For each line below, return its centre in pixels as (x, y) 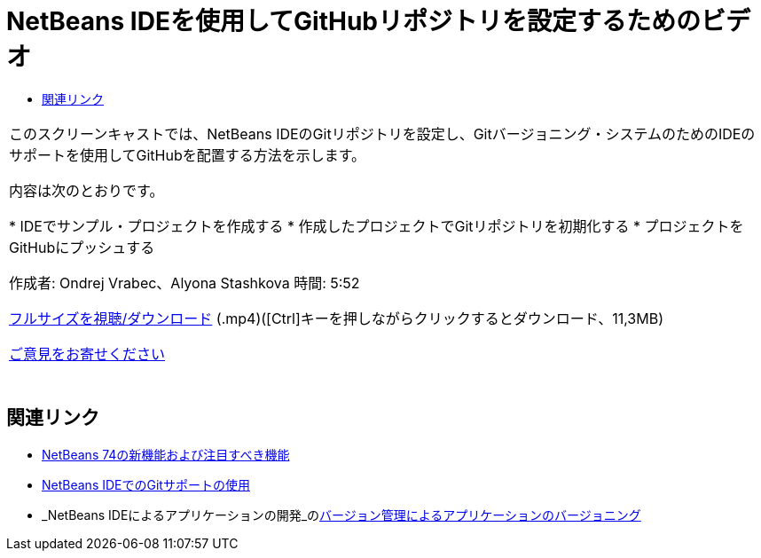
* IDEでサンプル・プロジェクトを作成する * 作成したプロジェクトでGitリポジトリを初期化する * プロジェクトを (377, 226)
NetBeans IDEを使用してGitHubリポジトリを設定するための (353, 21)
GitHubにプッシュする (82, 247)
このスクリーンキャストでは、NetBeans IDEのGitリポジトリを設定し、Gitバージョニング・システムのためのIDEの (382, 134)
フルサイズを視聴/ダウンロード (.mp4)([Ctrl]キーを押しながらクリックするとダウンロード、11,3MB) (337, 318)
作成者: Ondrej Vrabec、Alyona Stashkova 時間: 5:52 (184, 283)
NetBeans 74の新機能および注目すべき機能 (166, 454)
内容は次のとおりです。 (86, 190)
